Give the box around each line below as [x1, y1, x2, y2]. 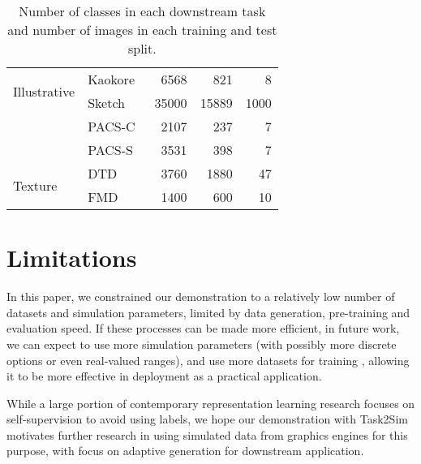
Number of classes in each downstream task [19, 2, 266, 20]
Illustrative [13, 81, 75, 101]
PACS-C [88, 117, 135, 135]
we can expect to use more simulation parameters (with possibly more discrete [6, 335, 397, 352]
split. [127, 39, 157, 58]
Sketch [88, 93, 125, 112]
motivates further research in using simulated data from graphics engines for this [6, 426, 408, 443]
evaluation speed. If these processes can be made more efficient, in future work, [6, 320, 400, 337]
